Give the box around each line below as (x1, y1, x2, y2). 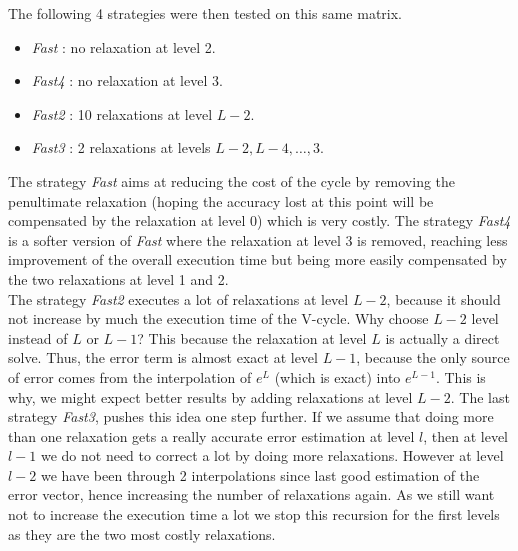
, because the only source (356, 347, 510, 368)
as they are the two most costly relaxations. (8, 523, 276, 544)
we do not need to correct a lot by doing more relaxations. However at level (40, 445, 504, 466)
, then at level (423, 425, 508, 446)
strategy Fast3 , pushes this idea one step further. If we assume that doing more (8, 406, 494, 427)
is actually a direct (385, 327, 500, 348)
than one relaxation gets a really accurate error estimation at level (8, 425, 415, 446)
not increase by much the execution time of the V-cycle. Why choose (8, 308, 429, 329)
